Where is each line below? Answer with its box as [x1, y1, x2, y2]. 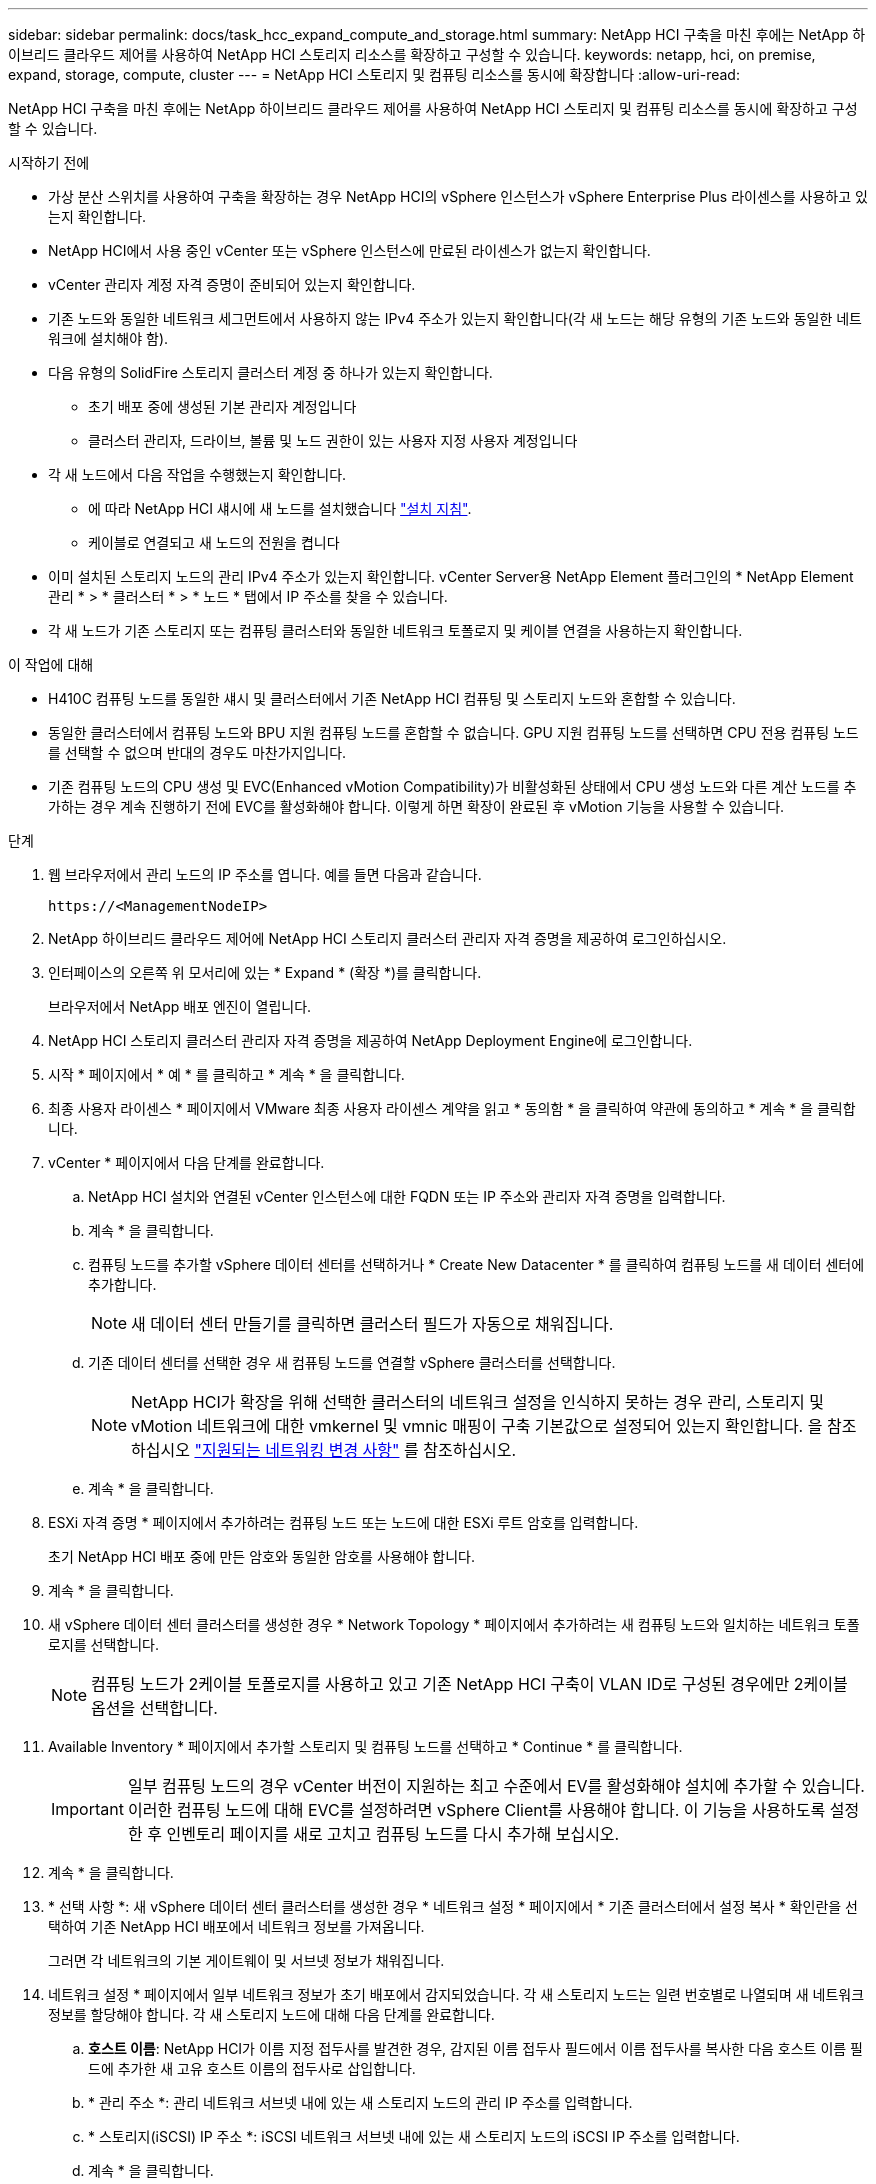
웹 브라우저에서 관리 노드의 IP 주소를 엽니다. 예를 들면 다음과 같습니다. [48, 866, 482, 883]
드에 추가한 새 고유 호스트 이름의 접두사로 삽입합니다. [88, 2060, 416, 2077]
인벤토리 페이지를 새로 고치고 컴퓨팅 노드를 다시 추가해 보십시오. [166, 1824, 620, 1844]
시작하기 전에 [8, 154, 90, 171]
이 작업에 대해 [8, 656, 94, 673]
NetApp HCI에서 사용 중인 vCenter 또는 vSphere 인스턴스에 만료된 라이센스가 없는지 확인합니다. [48, 242, 651, 259]
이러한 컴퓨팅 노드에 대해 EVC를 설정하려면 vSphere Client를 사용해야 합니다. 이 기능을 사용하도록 [127, 1800, 826, 1820]
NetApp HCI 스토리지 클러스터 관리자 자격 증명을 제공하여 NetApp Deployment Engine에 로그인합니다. [48, 1032, 693, 1049]
